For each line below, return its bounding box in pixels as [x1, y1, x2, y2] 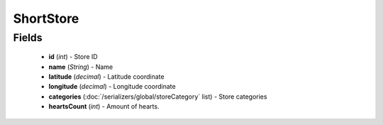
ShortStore [13, 11, 79, 26]
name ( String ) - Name [48, 62, 113, 71]
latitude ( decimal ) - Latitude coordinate [48, 72, 165, 81]
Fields [13, 31, 43, 44]
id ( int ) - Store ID [48, 53, 99, 61]
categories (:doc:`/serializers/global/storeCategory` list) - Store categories [48, 92, 267, 101]
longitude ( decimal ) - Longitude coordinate [48, 82, 177, 91]
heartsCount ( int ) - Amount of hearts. [48, 102, 160, 111]
